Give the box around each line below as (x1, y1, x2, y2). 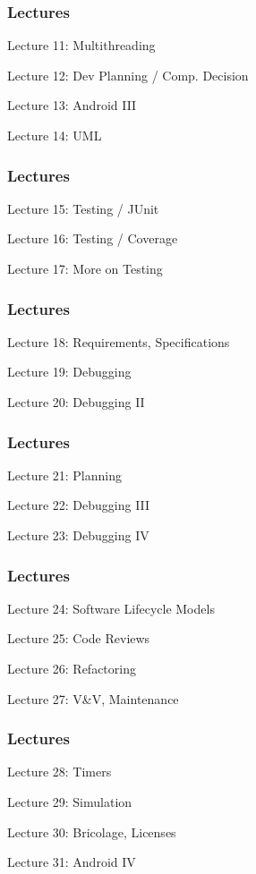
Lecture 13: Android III (7, 96, 137, 115)
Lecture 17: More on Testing (7, 259, 163, 277)
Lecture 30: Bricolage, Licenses (7, 822, 176, 841)
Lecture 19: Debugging (7, 362, 132, 381)
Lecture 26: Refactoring (7, 659, 136, 677)
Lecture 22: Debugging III (7, 496, 150, 514)
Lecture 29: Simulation (7, 793, 132, 810)
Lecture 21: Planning (7, 465, 123, 484)
